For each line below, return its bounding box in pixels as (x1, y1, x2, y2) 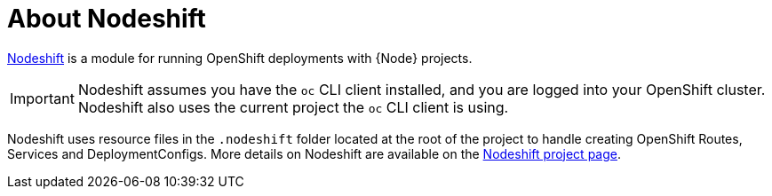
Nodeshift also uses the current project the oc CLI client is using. (77, 98, 509, 116)
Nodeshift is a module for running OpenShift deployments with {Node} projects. (7, 50, 473, 66)
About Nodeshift (7, 4, 206, 34)
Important (10, 89, 75, 107)
